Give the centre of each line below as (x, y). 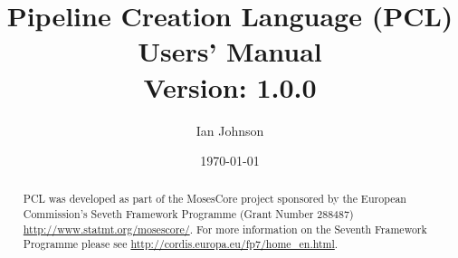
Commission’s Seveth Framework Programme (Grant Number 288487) (188, 214)
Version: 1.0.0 (230, 86)
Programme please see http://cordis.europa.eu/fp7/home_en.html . (181, 244)
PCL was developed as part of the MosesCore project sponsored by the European (215, 199)
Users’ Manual (230, 51)
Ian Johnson (230, 130)
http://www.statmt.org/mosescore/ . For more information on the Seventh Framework (225, 229)
